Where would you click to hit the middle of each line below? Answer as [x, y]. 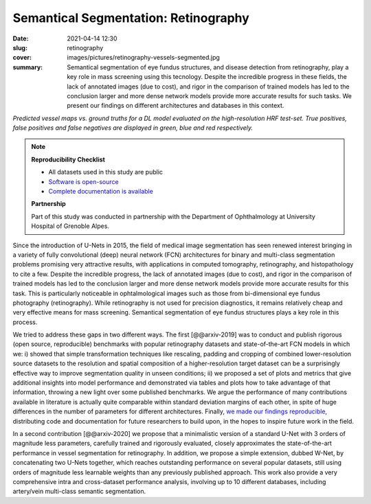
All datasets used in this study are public [106, 172]
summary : [28, 67]
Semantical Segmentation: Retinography [131, 18]
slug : [20, 47]
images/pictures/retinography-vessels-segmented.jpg [143, 58]
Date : [21, 38]
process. [25, 322]
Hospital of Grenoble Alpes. [70, 226]
